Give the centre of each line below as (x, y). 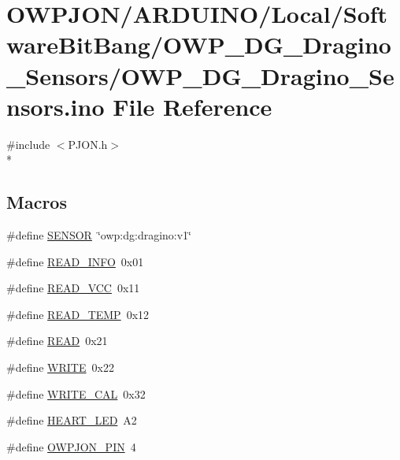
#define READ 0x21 (57, 341)
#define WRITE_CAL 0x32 (76, 393)
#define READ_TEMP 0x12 (78, 314)
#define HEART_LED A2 (72, 420)
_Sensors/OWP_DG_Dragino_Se (200, 75)
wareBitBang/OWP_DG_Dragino (199, 45)
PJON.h (88, 144)
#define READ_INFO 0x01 (75, 261)
